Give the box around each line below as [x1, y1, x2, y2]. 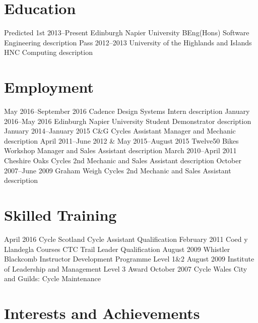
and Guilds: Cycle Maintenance [4, 273, 101, 284]
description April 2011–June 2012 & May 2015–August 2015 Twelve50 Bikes [4, 135, 239, 146]
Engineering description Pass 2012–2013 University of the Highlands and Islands [4, 37, 252, 47]
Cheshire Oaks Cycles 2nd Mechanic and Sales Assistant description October [4, 155, 241, 165]
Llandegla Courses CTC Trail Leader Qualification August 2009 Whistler [4, 243, 230, 254]
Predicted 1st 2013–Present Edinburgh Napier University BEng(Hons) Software [4, 27, 249, 38]
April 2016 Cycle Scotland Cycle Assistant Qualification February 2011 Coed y [4, 233, 248, 244]
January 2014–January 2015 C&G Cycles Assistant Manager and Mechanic [4, 125, 236, 136]
